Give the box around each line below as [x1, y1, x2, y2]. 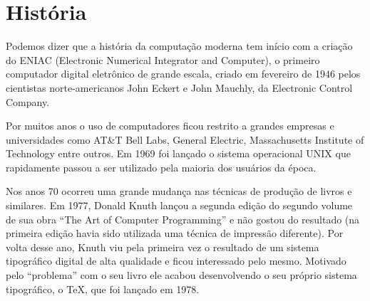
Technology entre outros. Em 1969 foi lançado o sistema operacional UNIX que [6, 146, 351, 161]
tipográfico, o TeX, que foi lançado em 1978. [6, 281, 200, 296]
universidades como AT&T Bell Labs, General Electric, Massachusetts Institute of [6, 132, 364, 147]
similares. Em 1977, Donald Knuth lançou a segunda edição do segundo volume [6, 198, 353, 213]
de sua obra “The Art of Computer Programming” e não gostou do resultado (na [6, 211, 360, 226]
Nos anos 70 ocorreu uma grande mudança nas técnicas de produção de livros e [6, 184, 352, 199]
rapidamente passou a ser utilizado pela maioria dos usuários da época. [6, 159, 317, 174]
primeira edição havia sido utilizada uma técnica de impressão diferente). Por [6, 226, 344, 241]
